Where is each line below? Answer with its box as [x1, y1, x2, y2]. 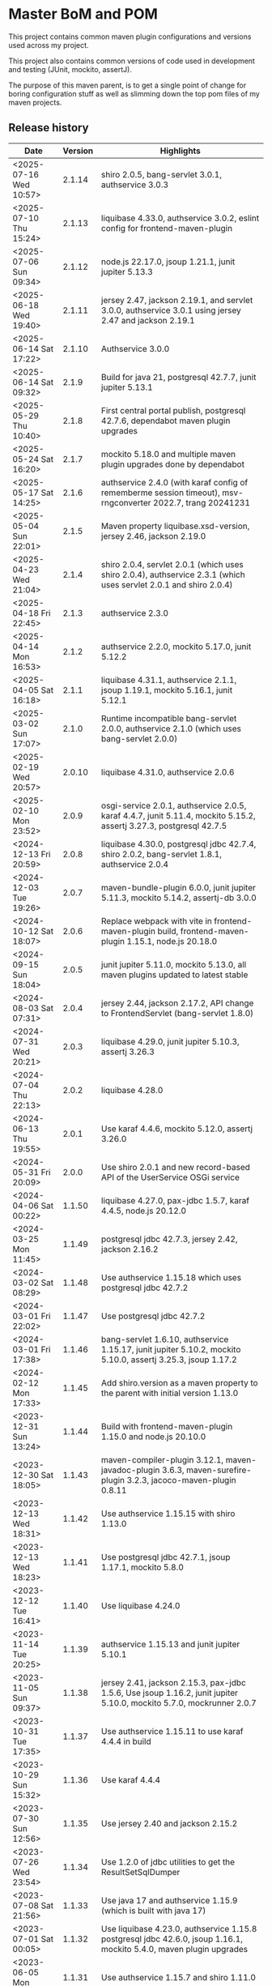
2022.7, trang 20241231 [152, 497, 251, 508]
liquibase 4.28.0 [100, 1084, 164, 1096]
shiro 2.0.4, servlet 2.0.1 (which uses [100, 558, 244, 570]
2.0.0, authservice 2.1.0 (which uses [100, 723, 241, 734]
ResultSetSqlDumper [100, 1866, 181, 1877]
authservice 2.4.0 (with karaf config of [100, 476, 249, 488]
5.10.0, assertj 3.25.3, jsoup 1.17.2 [100, 1354, 237, 1365]
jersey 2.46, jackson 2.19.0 [100, 530, 206, 541]
